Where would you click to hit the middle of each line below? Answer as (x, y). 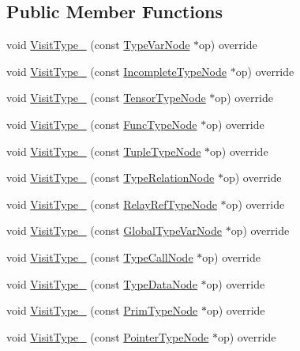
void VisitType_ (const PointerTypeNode (108, 336)
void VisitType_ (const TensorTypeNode (106, 98)
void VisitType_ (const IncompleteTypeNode (116, 71)
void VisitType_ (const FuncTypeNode (102, 124)
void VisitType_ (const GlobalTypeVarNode (114, 230)
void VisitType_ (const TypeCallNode (100, 257)
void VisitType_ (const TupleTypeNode (104, 151)
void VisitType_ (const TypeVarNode (98, 45)
